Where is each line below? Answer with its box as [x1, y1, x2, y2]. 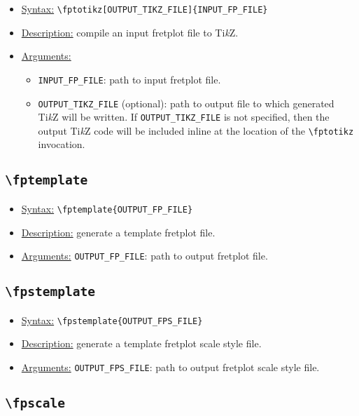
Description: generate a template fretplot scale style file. [21, 336, 262, 351]
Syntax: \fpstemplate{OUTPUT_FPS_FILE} [21, 312, 203, 327]
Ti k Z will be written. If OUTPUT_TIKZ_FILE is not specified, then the [38, 109, 330, 124]
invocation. [38, 137, 85, 152]
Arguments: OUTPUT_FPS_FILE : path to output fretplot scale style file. [21, 359, 320, 374]
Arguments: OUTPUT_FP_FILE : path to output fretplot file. [21, 248, 268, 263]
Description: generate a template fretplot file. [21, 224, 216, 239]
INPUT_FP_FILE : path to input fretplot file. [38, 72, 221, 86]
